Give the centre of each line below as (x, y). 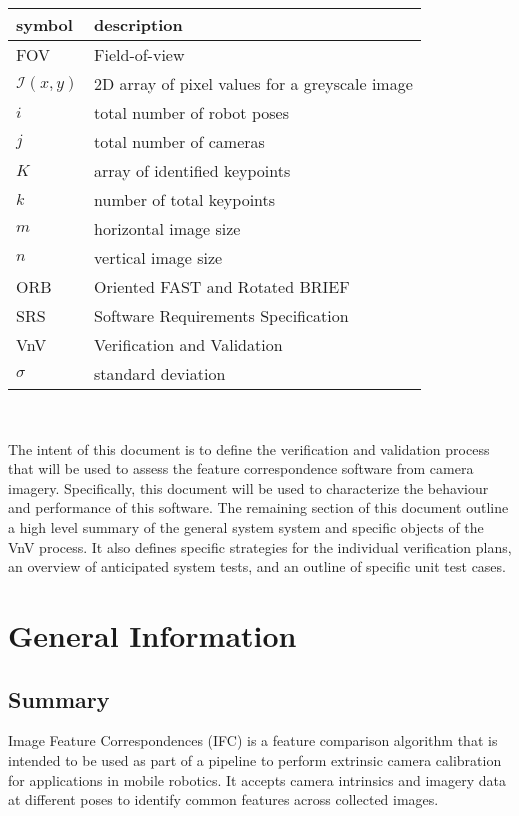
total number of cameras (179, 141)
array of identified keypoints (192, 170)
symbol (44, 24)
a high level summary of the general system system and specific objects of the (246, 526)
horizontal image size (167, 228)
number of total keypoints (185, 199)
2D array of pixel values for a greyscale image (253, 83)
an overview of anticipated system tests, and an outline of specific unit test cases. (257, 566)
